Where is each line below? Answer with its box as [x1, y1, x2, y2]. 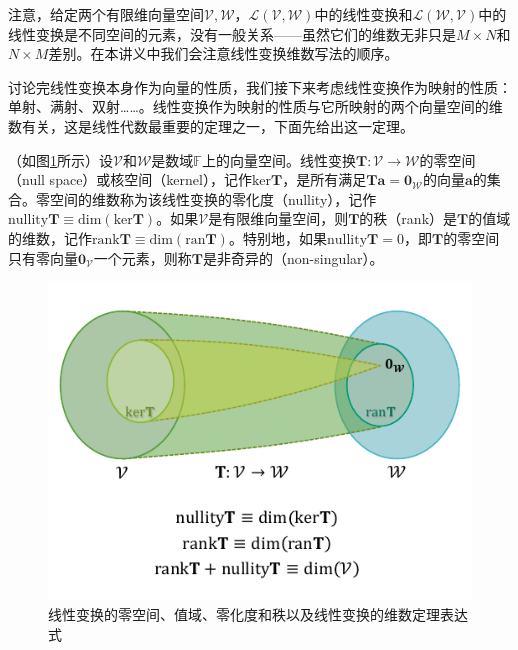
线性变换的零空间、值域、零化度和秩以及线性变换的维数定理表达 [48, 604, 468, 625]
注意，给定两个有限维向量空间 [8, 4, 204, 24]
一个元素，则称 [93, 247, 192, 268]
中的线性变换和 [314, 4, 413, 24]
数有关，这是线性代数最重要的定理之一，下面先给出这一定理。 [8, 115, 414, 136]
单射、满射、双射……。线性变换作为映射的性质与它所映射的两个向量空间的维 [8, 96, 503, 117]
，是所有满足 [282, 169, 367, 190]
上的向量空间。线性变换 [201, 149, 356, 170]
